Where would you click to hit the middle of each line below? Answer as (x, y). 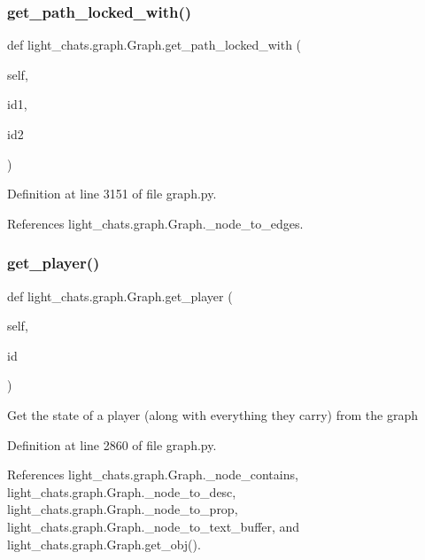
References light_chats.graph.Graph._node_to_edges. (155, 223)
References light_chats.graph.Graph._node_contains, (153, 474)
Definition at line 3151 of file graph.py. (112, 194)
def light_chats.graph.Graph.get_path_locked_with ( (155, 45)
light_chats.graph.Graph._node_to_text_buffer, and (154, 526)
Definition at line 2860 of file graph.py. (112, 444)
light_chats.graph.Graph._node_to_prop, (123, 509)
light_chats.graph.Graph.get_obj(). (104, 544)
